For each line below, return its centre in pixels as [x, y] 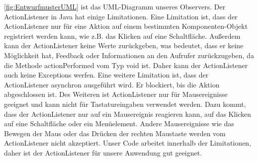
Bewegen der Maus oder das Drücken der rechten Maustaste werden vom [115, 133]
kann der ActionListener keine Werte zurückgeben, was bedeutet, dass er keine [124, 45]
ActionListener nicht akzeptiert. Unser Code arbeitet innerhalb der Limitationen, [128, 143]
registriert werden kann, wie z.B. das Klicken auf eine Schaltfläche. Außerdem [122, 36]
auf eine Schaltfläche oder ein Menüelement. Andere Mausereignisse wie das [119, 123]
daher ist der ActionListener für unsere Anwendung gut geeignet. [103, 152]
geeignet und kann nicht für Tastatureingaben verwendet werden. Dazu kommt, [125, 104]
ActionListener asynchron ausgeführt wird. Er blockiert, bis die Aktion [112, 84]
